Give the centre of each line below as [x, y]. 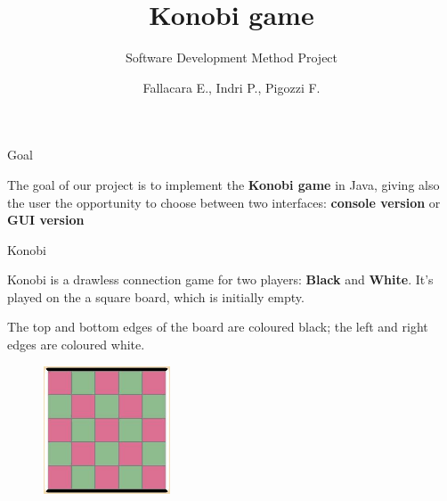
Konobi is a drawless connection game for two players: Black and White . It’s [220, 279]
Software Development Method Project [232, 57]
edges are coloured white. [76, 345]
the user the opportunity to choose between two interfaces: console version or [224, 202]
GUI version [46, 220]
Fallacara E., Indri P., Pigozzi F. [232, 87]
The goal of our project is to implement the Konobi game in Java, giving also [223, 184]
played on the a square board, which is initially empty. [156, 296]
